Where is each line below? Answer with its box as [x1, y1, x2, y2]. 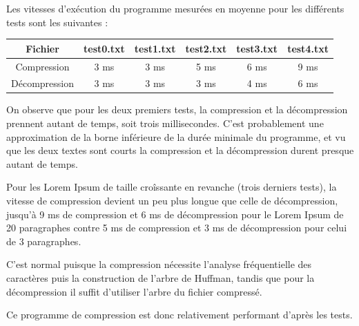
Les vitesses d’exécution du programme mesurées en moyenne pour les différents [6, 1, 345, 15]
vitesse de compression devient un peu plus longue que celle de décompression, [6, 193, 338, 208]
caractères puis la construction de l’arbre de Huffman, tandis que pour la [6, 271, 315, 285]
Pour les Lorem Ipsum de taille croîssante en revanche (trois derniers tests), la [6, 180, 337, 194]
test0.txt [84, 41, 125, 55]
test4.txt [287, 41, 329, 55]
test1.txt [134, 41, 176, 55]
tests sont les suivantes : [6, 15, 108, 29]
